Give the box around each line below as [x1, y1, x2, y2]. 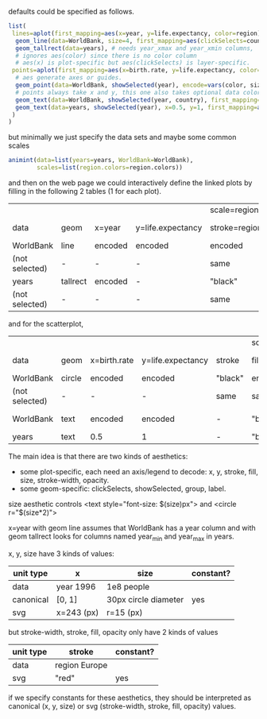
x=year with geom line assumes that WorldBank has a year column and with [8, 524, 256, 532]
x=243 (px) [56, 607, 99, 618]
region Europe [54, 659, 108, 671]
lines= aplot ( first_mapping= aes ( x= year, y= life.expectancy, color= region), [11, 29, 265, 37]
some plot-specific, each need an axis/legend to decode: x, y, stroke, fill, [19, 467, 258, 476]
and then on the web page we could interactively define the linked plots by [8, 178, 253, 187]
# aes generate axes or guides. [15, 74, 123, 82]
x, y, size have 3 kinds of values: [8, 548, 115, 559]
